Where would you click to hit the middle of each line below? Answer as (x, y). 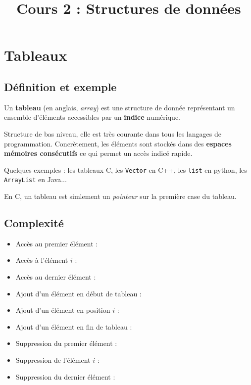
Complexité (34, 223)
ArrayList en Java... (35, 179)
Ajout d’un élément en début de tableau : (78, 293)
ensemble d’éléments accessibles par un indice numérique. (92, 117)
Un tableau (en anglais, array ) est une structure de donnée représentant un (120, 107)
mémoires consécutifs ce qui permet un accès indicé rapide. (98, 153)
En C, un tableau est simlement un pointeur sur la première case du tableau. (120, 196)
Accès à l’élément (42, 260)
